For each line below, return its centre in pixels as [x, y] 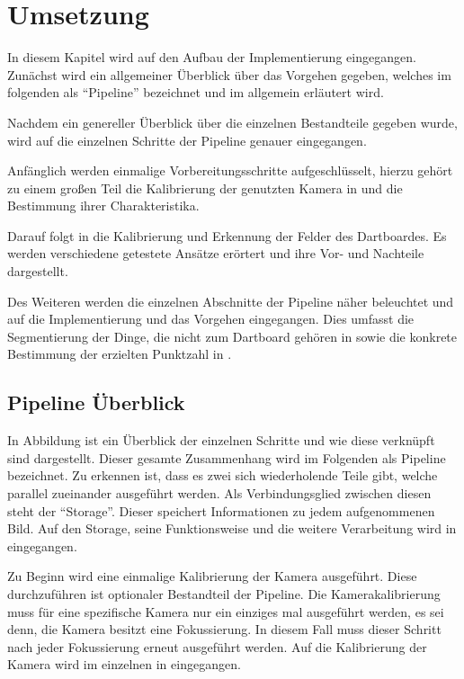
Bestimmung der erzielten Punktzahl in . [120, 354]
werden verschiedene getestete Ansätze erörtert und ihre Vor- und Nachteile [216, 253]
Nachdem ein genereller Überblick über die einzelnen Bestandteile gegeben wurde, [232, 122]
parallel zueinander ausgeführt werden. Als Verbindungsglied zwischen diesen [219, 493]
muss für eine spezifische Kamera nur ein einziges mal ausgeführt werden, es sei [226, 611]
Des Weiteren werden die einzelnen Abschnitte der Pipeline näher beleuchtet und [231, 301]
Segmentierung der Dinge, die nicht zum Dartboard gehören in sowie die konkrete [232, 336]
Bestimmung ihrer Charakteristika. [103, 205]
